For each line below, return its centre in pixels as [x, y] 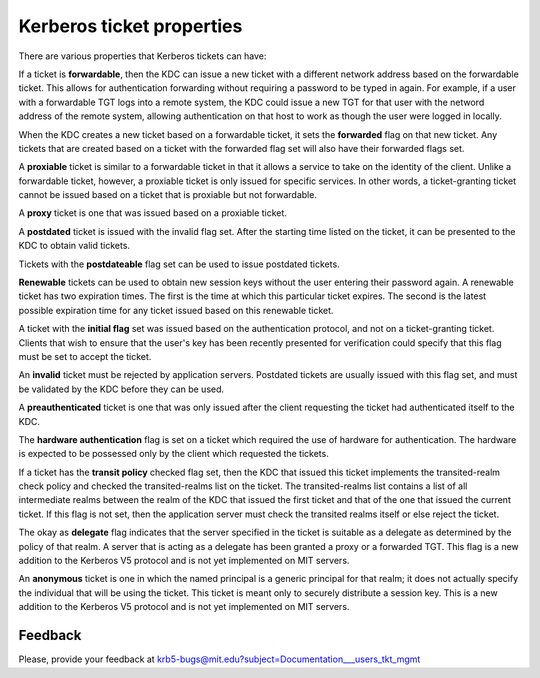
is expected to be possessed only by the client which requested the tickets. [173, 454]
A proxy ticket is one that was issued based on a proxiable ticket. [152, 213]
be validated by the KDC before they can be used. [121, 389]
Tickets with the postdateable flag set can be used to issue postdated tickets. [179, 264]
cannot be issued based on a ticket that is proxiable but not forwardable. [167, 195]
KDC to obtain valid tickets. [74, 246]
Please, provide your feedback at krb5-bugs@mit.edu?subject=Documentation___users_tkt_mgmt [219, 659]
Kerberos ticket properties [130, 26]
